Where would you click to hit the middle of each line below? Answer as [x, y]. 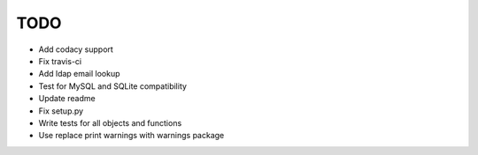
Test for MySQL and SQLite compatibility [113, 86]
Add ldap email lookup [79, 74]
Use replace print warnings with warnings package [131, 136]
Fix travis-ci [60, 61]
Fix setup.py [61, 111]
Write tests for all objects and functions [110, 122]
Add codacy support [76, 49]
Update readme [67, 99]
